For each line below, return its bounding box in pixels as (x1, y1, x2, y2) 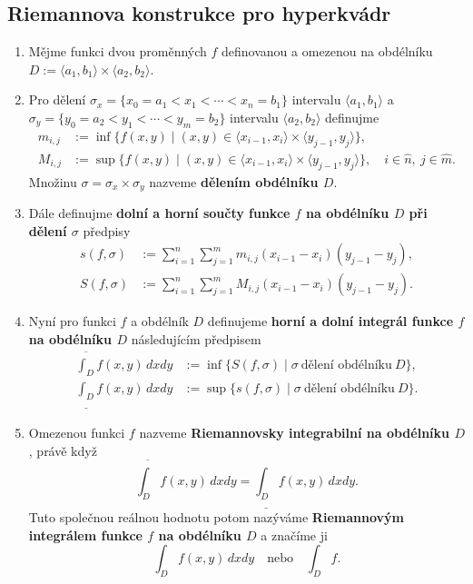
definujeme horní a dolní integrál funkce (207, 312, 454, 331)
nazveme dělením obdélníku (149, 172, 319, 191)
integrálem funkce (28, 525, 143, 544)
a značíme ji (261, 525, 328, 544)
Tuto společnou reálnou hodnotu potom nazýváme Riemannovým (28, 508, 404, 527)
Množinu (28, 172, 77, 191)
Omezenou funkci (28, 423, 125, 442)
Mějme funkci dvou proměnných (28, 42, 207, 61)
